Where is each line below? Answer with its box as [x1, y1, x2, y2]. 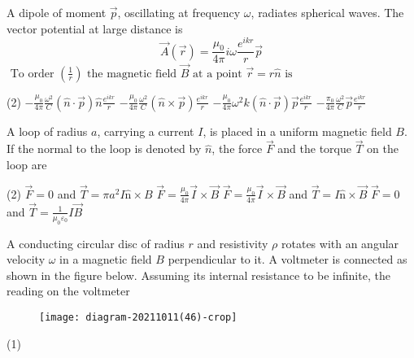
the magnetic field [87, 68, 177, 80]
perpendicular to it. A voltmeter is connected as [168, 251, 407, 268]
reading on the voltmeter [7, 282, 130, 299]
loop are [7, 156, 47, 173]
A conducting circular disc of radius [7, 234, 185, 251]
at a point [193, 68, 242, 80]
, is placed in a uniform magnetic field [203, 122, 392, 139]
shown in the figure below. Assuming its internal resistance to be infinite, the [7, 266, 390, 283]
